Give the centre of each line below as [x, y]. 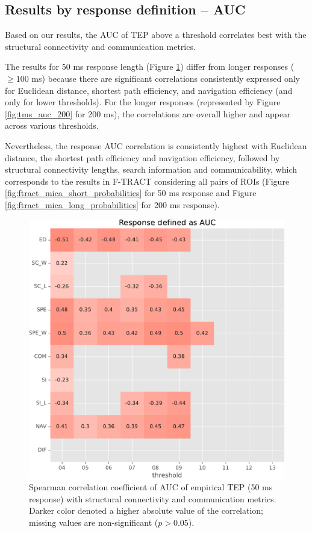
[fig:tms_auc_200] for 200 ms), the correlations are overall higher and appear [148, 113]
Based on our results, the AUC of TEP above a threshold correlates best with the [156, 35]
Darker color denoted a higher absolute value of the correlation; [146, 510]
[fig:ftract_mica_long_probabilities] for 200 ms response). [112, 204]
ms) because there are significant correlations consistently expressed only [166, 78]
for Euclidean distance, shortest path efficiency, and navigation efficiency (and [149, 90]
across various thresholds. [52, 125]
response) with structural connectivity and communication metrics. [153, 498]
